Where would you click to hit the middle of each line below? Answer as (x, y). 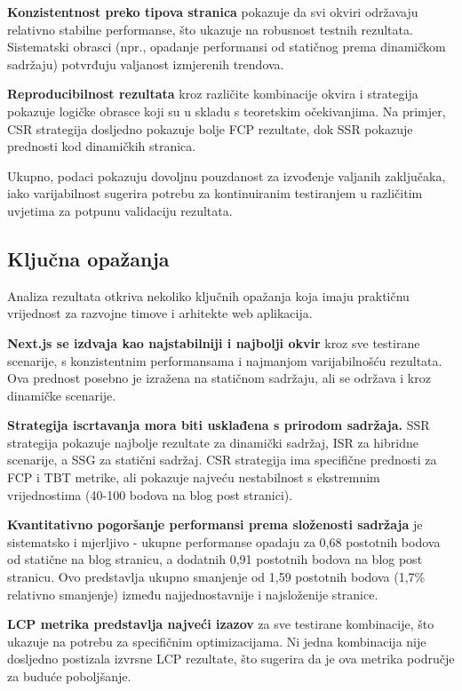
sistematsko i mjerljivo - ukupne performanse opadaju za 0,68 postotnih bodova (224, 541)
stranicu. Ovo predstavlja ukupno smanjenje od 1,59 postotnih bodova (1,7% (216, 577)
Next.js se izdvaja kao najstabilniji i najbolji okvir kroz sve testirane (214, 342)
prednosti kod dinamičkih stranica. (102, 146)
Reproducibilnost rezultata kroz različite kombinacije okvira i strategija (213, 94)
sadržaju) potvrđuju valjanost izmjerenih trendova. (146, 64)
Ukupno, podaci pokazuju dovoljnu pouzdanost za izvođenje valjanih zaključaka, (227, 175)
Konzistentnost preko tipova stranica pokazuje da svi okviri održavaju (213, 12)
